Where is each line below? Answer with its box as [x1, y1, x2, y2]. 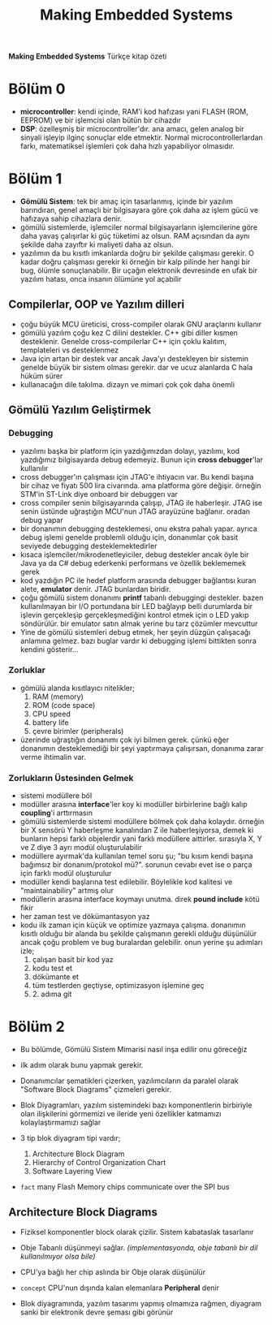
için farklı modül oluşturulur [19, 869, 112, 878]
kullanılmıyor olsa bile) [19, 1251, 96, 1261]
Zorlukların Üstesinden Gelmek [8, 772, 134, 783]
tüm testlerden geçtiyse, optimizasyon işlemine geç [32, 981, 205, 991]
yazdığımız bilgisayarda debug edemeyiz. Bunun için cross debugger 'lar [19, 455, 264, 464]
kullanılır [19, 463, 49, 473]
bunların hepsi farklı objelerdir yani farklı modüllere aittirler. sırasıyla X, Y [19, 834, 262, 844]
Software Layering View [32, 1167, 113, 1176]
